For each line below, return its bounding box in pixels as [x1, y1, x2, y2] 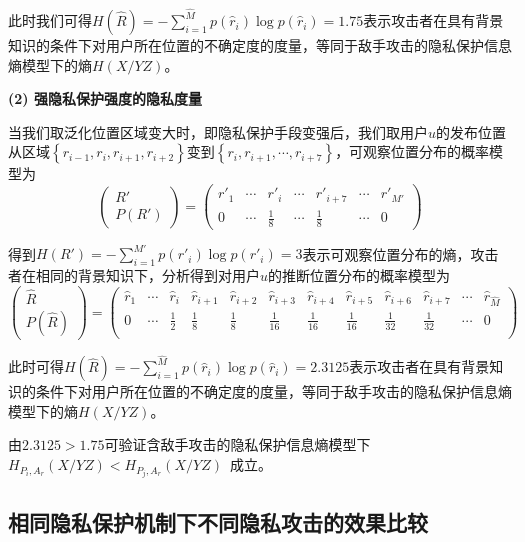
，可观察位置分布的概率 [335, 141, 490, 162]
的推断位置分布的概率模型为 [268, 265, 451, 286]
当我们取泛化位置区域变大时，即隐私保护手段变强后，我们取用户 [8, 121, 428, 142]
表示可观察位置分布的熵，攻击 [302, 243, 499, 264]
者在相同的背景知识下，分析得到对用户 [8, 265, 260, 286]
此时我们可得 [8, 10, 92, 31]
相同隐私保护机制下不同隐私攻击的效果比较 [8, 506, 428, 537]
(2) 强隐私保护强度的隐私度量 [8, 88, 202, 109]
